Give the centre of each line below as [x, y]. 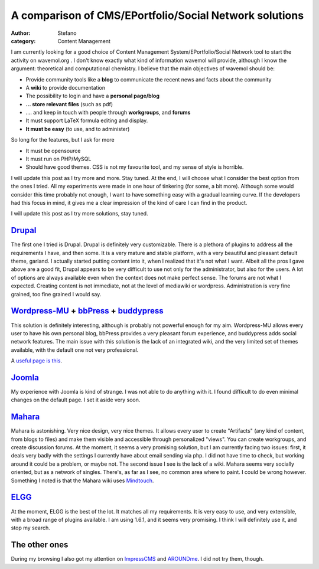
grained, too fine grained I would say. [56, 294]
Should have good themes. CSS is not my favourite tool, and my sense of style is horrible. [135, 167]
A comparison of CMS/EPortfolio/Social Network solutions [157, 15]
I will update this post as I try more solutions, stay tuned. [79, 214]
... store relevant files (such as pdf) [69, 104]
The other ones [40, 545]
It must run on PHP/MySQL [58, 159]
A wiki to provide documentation [66, 87]
